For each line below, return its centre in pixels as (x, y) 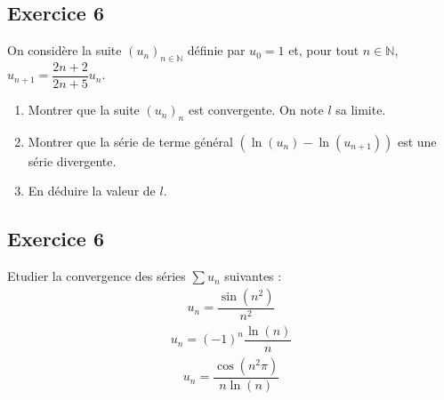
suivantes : (253, 276)
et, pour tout (324, 50)
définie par (216, 50)
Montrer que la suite (84, 110)
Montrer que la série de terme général (130, 141)
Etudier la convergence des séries (97, 276)
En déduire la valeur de (92, 191)
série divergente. (72, 160)
